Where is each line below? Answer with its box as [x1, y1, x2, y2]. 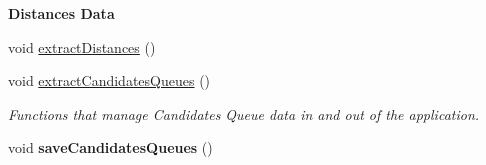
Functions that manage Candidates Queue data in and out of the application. [8, 103, 480, 124]
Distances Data [8, 3, 115, 23]
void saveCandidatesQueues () [8, 137, 213, 158]
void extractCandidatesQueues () [8, 70, 211, 91]
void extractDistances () [8, 36, 156, 57]
